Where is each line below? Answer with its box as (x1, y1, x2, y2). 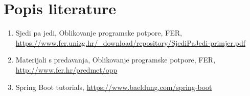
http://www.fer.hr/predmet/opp (15, 64, 118, 75)
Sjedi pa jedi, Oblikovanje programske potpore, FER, (15, 27, 182, 38)
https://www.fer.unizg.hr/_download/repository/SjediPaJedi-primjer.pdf (15, 37, 246, 48)
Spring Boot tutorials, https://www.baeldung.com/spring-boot (15, 81, 212, 92)
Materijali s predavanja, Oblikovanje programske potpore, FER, (15, 54, 216, 65)
